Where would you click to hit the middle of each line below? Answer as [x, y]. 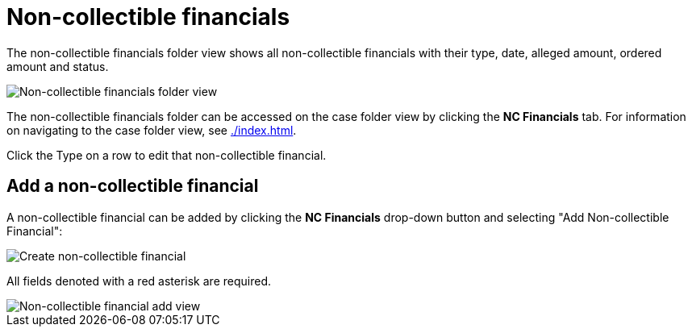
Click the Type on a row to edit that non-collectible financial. [167, 155]
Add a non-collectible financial [133, 186]
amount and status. [58, 66]
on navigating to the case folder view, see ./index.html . [152, 130]
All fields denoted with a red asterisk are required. [139, 281]
